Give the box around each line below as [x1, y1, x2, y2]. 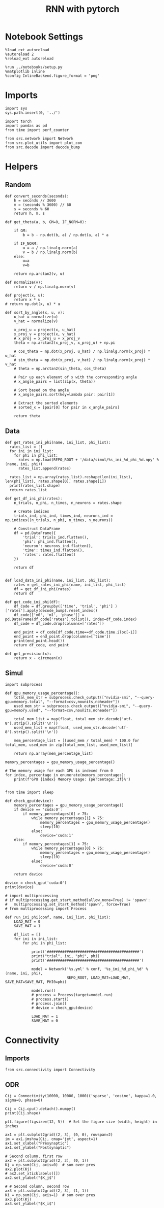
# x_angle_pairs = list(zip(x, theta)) [14, 379, 96, 384]
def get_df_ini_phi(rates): [5, 496, 63, 501]
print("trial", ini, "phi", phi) [31, 953, 100, 959]
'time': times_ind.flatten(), [23, 548, 84, 553]
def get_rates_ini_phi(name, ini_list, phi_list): [5, 440, 111, 445]
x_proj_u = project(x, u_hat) [14, 327, 76, 332]
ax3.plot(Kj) [5, 1197, 32, 1202]
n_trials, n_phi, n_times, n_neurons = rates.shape [14, 500, 122, 505]
